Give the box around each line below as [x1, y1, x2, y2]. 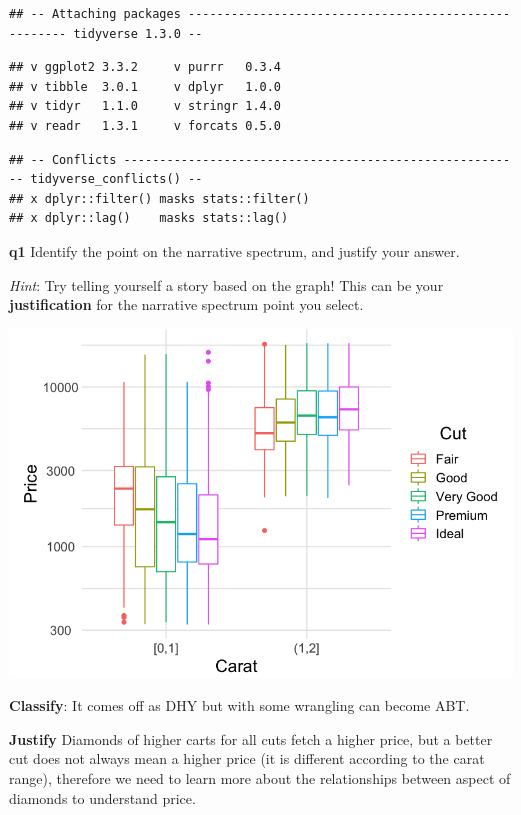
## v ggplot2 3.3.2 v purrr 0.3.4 [9, 60, 282, 75]
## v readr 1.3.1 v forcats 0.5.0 [9, 118, 282, 133]
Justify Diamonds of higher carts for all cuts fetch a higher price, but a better [9, 728, 493, 749]
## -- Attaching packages [9, 7, 181, 21]
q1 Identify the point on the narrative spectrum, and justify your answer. [9, 240, 460, 261]
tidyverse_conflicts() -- [30, 172, 203, 187]
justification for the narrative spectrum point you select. [9, 294, 364, 315]
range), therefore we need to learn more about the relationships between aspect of [9, 768, 511, 789]
